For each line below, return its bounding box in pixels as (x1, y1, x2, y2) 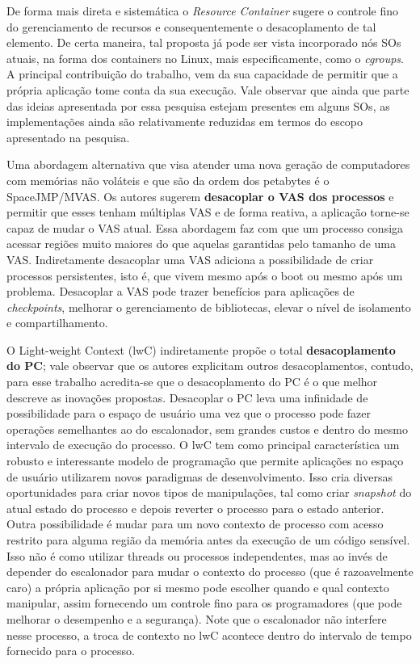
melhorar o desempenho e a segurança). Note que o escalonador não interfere (6, 610, 387, 627)
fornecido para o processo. (6, 642, 135, 659)
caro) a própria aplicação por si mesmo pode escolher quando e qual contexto (6, 578, 389, 595)
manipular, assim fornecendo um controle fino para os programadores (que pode (6, 595, 402, 611)
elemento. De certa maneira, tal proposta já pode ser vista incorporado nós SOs (6, 34, 401, 51)
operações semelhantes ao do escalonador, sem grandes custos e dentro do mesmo (6, 420, 408, 437)
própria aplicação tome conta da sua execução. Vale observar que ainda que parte (6, 81, 409, 98)
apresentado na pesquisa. (6, 128, 130, 145)
